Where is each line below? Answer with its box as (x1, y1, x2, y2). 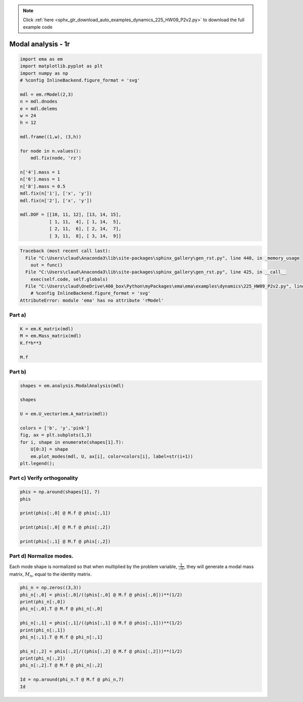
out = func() (30, 262, 63, 268)
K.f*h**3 (20, 340, 42, 346)
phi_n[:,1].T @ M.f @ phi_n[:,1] (20, 634, 103, 640)
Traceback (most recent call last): (20, 248, 111, 254)
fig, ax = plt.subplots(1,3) (20, 432, 92, 438)
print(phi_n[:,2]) (20, 656, 66, 662)
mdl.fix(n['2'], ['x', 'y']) (20, 198, 92, 203)
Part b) (9, 368, 27, 375)
